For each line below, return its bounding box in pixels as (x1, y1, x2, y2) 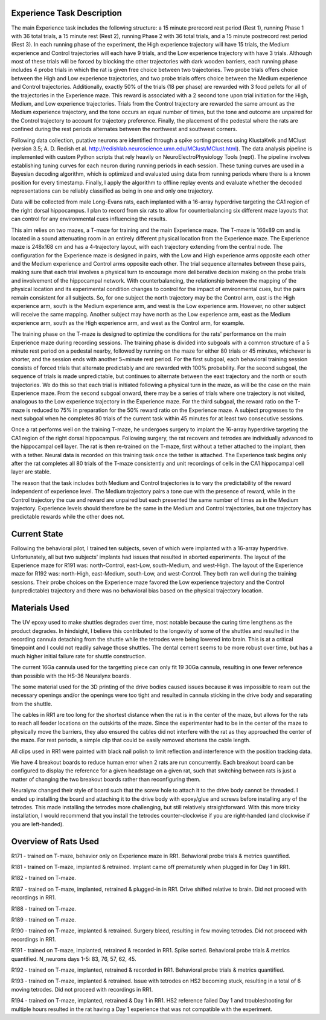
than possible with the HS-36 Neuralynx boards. (11, 672, 131, 679)
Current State (11, 529, 63, 539)
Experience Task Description (11, 8, 122, 18)
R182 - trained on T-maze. (11, 874, 77, 882)
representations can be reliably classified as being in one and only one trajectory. (11, 187, 214, 194)
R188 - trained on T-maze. (11, 905, 77, 912)
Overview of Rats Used (11, 836, 100, 847)
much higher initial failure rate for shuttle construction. (11, 652, 147, 659)
